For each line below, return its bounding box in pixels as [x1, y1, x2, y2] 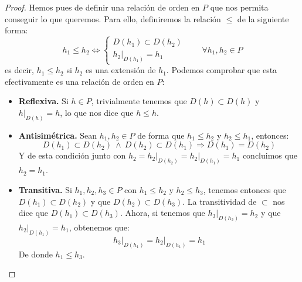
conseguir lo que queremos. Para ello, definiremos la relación [5, 12, 221, 25]
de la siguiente [237, 12, 289, 25]
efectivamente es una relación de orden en [5, 75, 154, 87]
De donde [18, 247, 53, 260]
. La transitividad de [182, 195, 257, 207]
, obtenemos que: [69, 221, 130, 233]
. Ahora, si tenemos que [120, 207, 205, 219]
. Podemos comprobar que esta [166, 64, 277, 76]
